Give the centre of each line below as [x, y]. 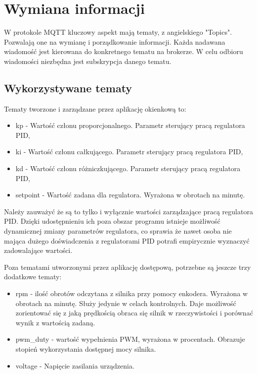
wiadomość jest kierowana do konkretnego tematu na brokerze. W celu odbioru [124, 51]
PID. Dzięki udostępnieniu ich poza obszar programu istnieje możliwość [112, 221]
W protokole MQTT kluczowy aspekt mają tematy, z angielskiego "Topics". [118, 32]
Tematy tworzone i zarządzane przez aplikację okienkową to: [95, 108]
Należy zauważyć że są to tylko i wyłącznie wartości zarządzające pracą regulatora [128, 211]
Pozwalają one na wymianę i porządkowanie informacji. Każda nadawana [115, 41]
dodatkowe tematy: [33, 277]
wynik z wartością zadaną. [55, 322]
